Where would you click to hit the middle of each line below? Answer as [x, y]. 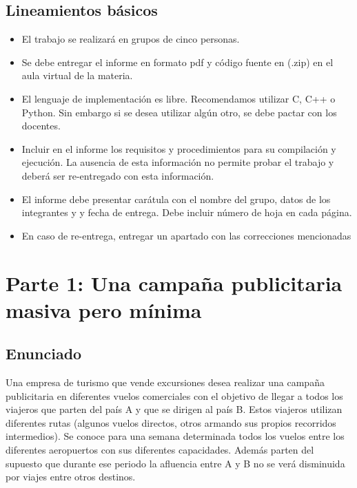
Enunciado [44, 353]
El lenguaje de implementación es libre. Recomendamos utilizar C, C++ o [178, 98]
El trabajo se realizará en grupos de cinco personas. [131, 39]
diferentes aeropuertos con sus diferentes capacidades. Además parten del [160, 450]
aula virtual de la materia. [77, 75]
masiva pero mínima [104, 309]
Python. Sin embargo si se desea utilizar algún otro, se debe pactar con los [179, 112]
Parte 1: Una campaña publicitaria [174, 283]
